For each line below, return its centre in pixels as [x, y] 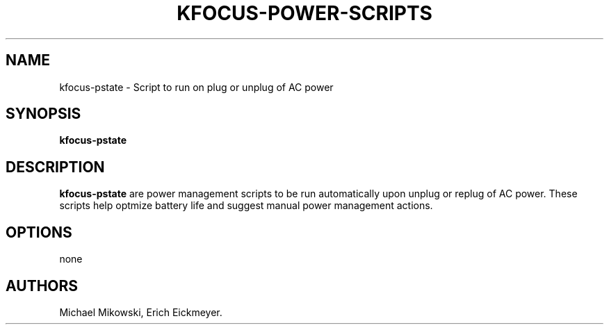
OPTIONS [39, 232]
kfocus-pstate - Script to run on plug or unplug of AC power [196, 87]
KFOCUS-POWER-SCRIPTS [304, 13]
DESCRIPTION [55, 167]
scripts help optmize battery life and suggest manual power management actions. [246, 206]
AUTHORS [42, 286]
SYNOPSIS [43, 114]
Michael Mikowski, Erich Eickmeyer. [141, 312]
